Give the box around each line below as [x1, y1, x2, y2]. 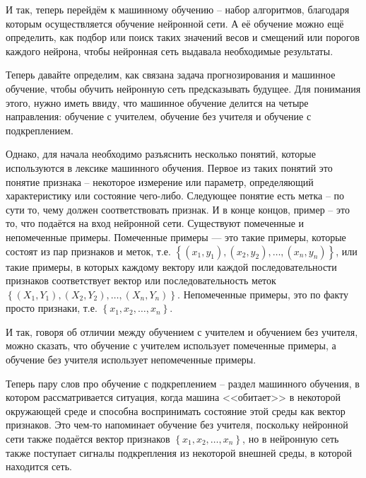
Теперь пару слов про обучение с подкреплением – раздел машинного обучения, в [6, 375, 360, 390]
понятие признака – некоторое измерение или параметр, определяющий [6, 174, 314, 189]
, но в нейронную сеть [242, 431, 339, 446]
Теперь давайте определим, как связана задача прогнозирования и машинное [6, 67, 336, 82]
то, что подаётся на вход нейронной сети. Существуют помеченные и [6, 216, 305, 231]
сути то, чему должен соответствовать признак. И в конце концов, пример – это [6, 202, 350, 216]
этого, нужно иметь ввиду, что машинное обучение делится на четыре [6, 95, 309, 110]
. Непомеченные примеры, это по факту [177, 286, 349, 301]
